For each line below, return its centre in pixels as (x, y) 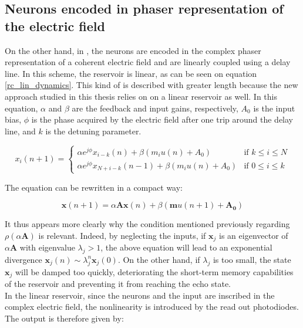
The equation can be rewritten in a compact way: (94, 187)
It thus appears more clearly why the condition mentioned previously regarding (147, 224)
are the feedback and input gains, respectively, (155, 108)
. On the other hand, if (159, 259)
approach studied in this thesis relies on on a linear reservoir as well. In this (141, 96)
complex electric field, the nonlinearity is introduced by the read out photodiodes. (152, 307)
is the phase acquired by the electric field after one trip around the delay (162, 119)
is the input (274, 108)
